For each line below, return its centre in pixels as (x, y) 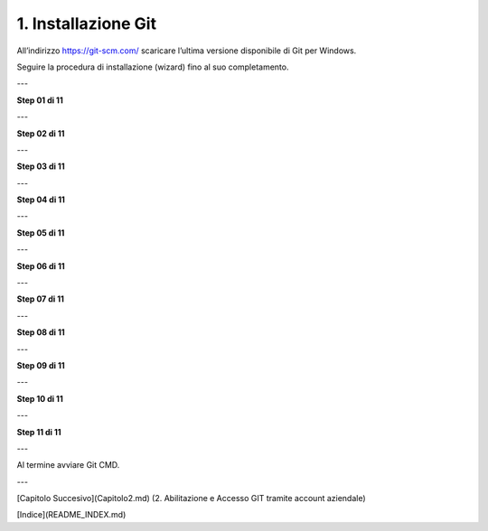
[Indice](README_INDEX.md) (71, 515)
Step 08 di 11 (41, 332)
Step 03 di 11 (41, 166)
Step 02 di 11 (41, 133)
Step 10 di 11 (40, 398)
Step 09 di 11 (41, 365)
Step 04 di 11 (41, 200)
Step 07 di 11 (41, 299)
